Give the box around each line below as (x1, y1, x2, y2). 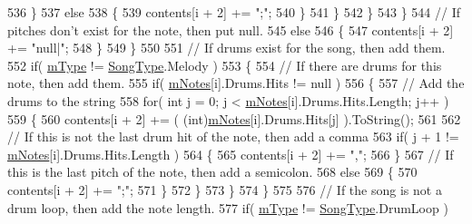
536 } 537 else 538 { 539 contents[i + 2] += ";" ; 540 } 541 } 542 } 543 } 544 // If (7, 3, 461, 21)
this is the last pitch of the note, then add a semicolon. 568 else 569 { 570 (7, 162, 418, 181)
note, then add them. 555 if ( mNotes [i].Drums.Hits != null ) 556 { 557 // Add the (7, 73, 465, 93)
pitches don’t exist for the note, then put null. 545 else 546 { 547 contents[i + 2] (7, 20, 454, 39)
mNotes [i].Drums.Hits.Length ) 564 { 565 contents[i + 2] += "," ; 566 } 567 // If (7, 144, 454, 163)
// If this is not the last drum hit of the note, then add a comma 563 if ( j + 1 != (7, 127, 459, 146)
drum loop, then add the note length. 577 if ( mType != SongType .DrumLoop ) (7, 198, 448, 217)
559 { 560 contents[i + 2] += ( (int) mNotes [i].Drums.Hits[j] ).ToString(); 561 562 (7, 109, 461, 128)
